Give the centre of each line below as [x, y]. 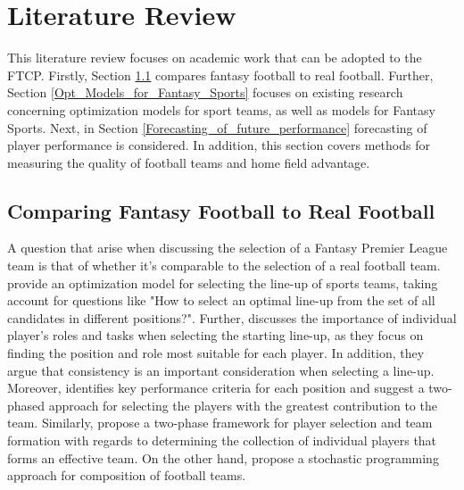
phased [26, 405]
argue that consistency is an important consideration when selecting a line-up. [221, 370]
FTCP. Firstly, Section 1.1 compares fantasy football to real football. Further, [220, 75]
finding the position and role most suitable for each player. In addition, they [216, 353]
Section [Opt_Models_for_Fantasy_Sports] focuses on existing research [205, 92]
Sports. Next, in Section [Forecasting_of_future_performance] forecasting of [217, 127]
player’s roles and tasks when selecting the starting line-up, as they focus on [215, 335]
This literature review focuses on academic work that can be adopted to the [215, 58]
